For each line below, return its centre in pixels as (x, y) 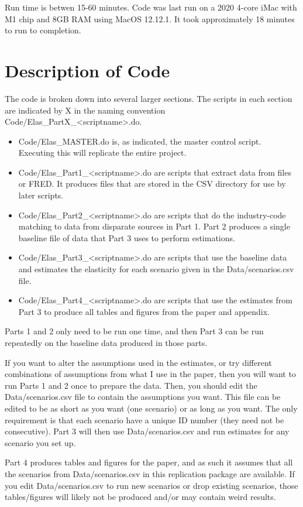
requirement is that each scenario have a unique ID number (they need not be (144, 419)
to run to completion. (43, 30)
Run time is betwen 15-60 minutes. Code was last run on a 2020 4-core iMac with (151, 7)
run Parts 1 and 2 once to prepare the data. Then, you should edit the (131, 385)
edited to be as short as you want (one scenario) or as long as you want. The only (151, 408)
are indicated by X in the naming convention (85, 110)
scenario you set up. (40, 442)
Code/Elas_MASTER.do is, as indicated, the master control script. (140, 141)
